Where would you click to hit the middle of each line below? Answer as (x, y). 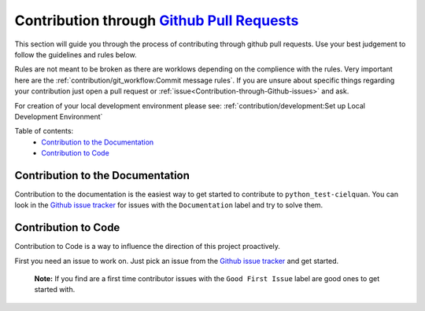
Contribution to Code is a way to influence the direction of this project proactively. (148, 247)
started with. (55, 290)
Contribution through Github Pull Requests (157, 20)
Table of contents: (44, 131)
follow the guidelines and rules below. (76, 54)
